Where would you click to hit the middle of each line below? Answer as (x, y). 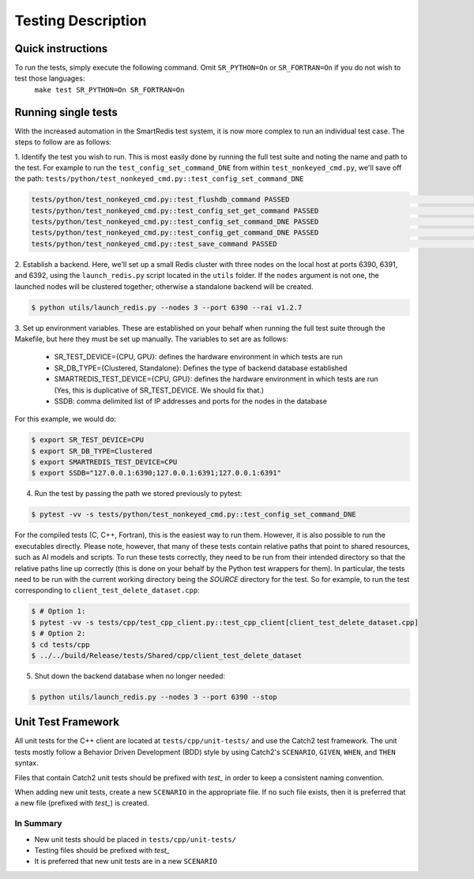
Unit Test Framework (67, 722)
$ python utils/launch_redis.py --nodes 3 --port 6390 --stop (154, 697)
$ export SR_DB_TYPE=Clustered (92, 451)
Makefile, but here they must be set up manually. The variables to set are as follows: (151, 339)
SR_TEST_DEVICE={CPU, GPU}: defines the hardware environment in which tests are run (198, 357)
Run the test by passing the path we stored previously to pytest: (138, 494)
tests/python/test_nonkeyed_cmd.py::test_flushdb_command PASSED (160, 200)
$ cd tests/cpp (60, 644)
